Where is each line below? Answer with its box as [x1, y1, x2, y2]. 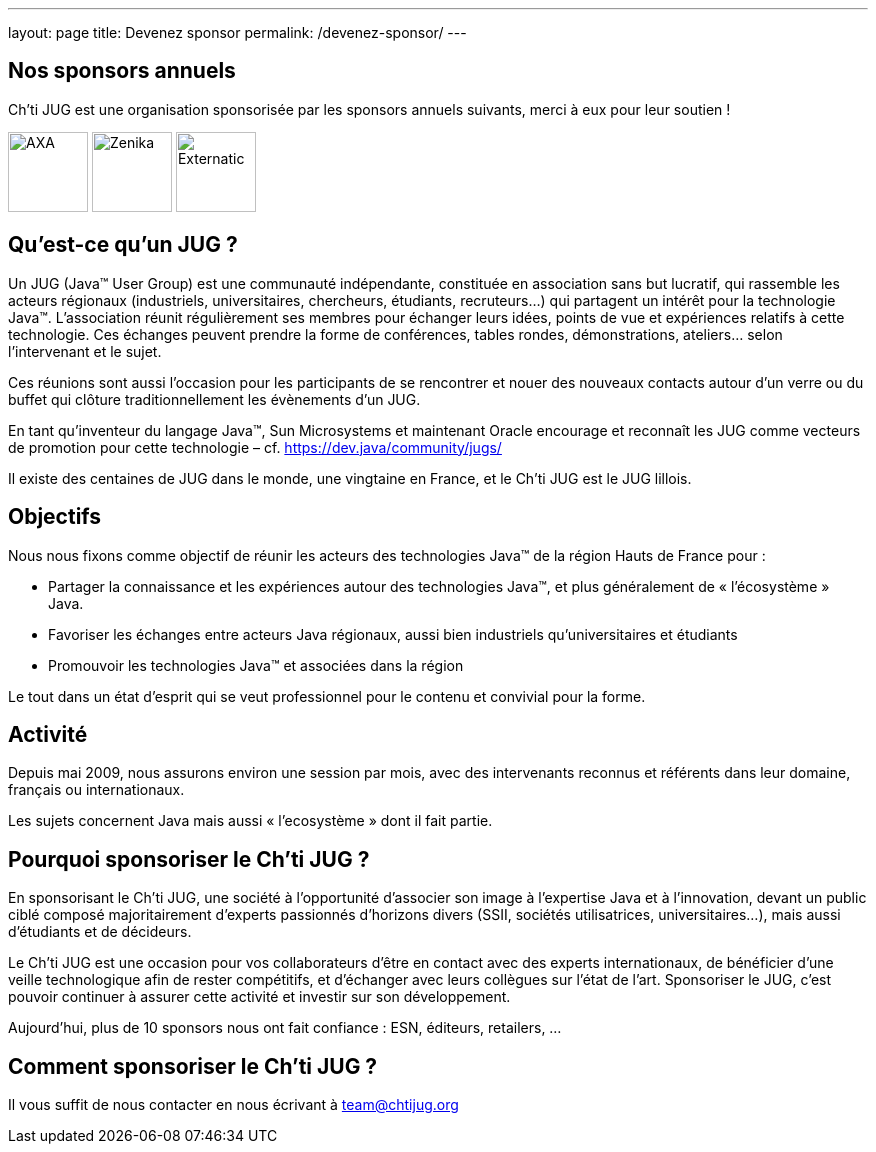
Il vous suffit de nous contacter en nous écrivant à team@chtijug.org [8, 1096, 459, 1114]
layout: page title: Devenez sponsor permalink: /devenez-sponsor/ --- [8, 24, 467, 41]
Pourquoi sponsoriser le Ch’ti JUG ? [8, 846, 370, 872]
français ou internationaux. [8, 781, 185, 799]
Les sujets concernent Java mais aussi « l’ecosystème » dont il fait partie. [8, 812, 493, 830]
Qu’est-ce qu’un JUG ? [8, 232, 238, 258]
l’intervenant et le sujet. [8, 342, 162, 360]
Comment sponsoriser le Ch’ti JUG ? [8, 1053, 378, 1079]
